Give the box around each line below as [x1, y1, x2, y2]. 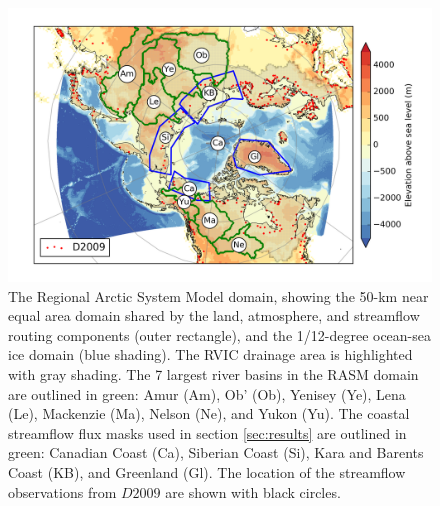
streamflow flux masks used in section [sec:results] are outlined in [8, 422, 407, 443]
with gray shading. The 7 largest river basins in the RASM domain [8, 364, 419, 385]
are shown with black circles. [165, 481, 341, 502]
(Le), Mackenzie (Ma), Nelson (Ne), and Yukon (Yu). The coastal [8, 403, 410, 424]
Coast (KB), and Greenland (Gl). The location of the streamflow [8, 462, 406, 483]
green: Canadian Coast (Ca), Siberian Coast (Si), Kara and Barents [8, 442, 424, 463]
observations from [8, 481, 117, 502]
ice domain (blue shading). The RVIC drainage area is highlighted [8, 344, 413, 365]
